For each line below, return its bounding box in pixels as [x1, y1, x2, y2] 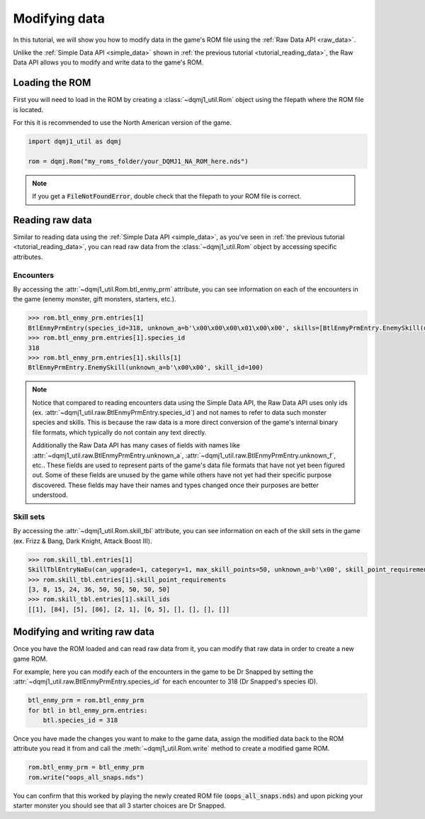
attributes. [13, 252, 43, 261]
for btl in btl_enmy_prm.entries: [28, 706, 148, 714]
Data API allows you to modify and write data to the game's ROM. [13, 58, 204, 67]
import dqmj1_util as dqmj [28, 138, 122, 145]
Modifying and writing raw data [13, 626, 155, 638]
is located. [13, 105, 44, 113]
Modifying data [13, 11, 106, 26]
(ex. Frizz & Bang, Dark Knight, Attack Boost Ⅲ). [13, 536, 152, 545]
